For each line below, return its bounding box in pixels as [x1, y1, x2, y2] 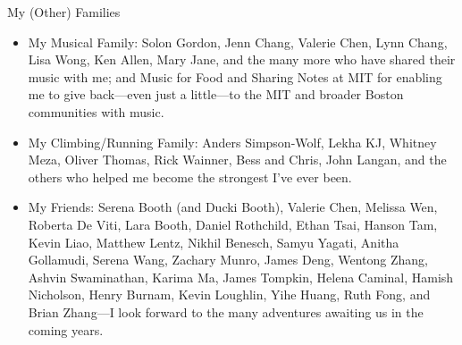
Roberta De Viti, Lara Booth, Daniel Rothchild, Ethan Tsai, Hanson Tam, [28, 215, 438, 233]
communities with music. [28, 102, 164, 121]
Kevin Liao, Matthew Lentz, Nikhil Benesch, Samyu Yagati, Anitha [28, 232, 399, 251]
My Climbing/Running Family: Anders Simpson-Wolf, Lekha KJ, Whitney [28, 132, 437, 151]
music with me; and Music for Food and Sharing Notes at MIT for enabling [28, 67, 442, 86]
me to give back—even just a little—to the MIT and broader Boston [28, 85, 404, 104]
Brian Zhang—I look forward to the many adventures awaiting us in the [28, 302, 424, 321]
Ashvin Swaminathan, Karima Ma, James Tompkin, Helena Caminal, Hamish [28, 267, 454, 286]
